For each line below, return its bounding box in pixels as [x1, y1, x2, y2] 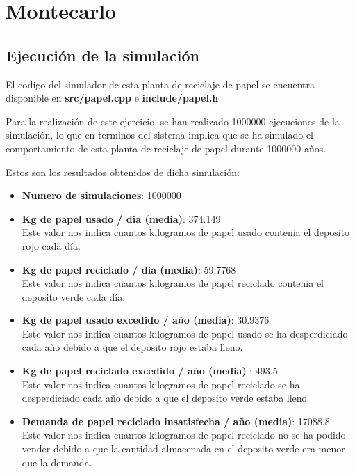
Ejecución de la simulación [6, 44, 199, 65]
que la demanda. [22, 455, 92, 469]
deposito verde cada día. [22, 289, 126, 303]
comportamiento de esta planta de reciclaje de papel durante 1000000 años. [6, 141, 327, 155]
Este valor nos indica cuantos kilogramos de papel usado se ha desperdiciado [22, 326, 348, 340]
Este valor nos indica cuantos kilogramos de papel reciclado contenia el [22, 276, 324, 290]
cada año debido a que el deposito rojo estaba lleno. [22, 340, 243, 354]
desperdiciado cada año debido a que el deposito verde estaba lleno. [22, 390, 310, 405]
